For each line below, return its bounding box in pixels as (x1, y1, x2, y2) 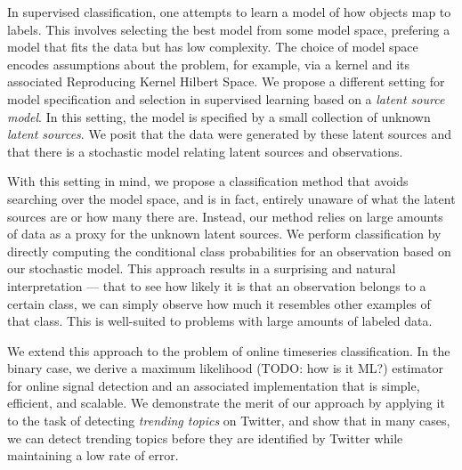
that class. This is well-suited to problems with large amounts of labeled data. (7, 312, 433, 330)
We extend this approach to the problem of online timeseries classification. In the (7, 341, 450, 360)
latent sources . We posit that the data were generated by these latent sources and (7, 125, 451, 143)
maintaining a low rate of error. (7, 446, 179, 465)
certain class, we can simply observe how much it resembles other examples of (7, 294, 431, 312)
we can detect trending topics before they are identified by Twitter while (7, 428, 403, 447)
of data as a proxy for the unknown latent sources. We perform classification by (7, 224, 442, 243)
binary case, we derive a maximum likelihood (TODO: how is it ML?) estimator (7, 359, 443, 377)
